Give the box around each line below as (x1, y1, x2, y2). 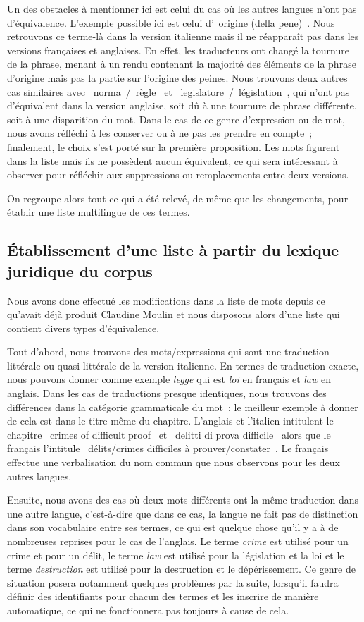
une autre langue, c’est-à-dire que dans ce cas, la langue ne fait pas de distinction (7, 506, 358, 520)
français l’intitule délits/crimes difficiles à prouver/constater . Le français (7, 441, 329, 456)
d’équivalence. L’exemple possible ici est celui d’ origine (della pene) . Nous (7, 15, 335, 30)
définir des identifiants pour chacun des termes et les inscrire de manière (7, 589, 319, 604)
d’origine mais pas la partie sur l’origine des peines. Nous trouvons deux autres (7, 70, 348, 85)
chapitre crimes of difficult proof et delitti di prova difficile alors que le (7, 427, 331, 441)
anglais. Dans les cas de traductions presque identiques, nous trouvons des (7, 386, 327, 401)
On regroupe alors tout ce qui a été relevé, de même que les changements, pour (7, 190, 349, 205)
